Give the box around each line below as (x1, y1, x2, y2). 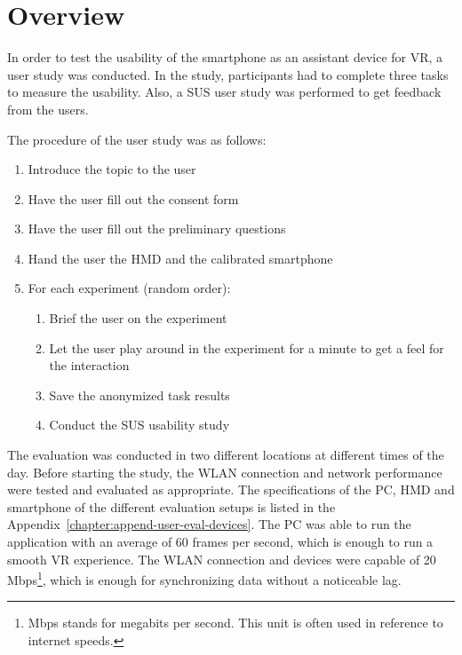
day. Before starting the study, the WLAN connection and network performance (7, 462, 442, 481)
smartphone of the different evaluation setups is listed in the (7, 497, 336, 516)
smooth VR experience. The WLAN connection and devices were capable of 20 (7, 549, 436, 568)
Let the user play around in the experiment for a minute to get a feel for (49, 338, 444, 357)
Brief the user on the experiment (49, 309, 227, 327)
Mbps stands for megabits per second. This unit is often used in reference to (28, 613, 443, 632)
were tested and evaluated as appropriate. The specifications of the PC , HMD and (7, 480, 455, 499)
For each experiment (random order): (28, 279, 231, 297)
